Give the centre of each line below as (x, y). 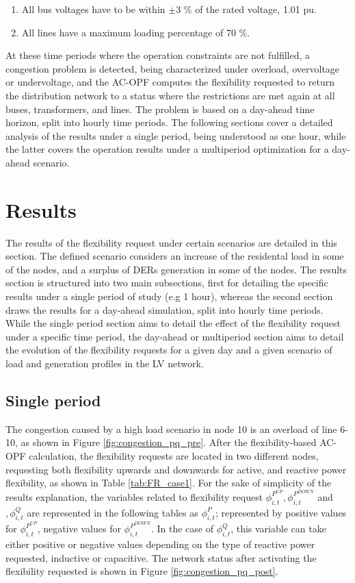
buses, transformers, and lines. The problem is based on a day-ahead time (160, 109)
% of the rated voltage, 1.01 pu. (250, 9)
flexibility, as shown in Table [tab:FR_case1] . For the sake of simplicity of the (169, 483)
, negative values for (79, 529)
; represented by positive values (281, 512)
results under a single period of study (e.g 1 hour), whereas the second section (169, 296)
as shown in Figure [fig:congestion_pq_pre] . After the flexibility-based (169, 442)
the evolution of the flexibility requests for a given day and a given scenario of (169, 350)
